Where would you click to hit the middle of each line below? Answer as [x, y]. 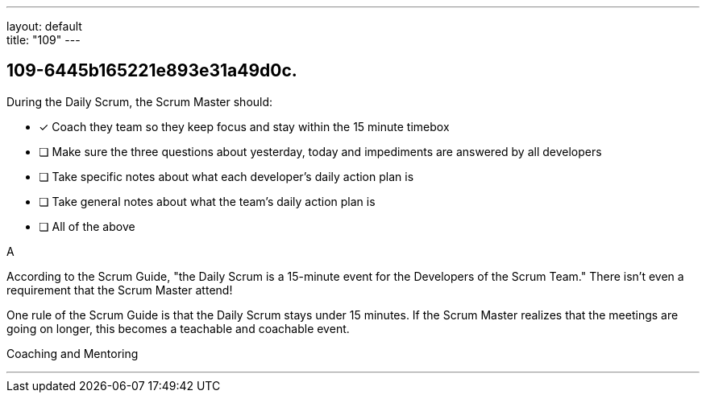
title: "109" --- [44, 40]
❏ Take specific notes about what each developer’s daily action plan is [226, 176]
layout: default [44, 26]
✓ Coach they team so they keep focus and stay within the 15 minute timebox [244, 126]
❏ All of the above [87, 226]
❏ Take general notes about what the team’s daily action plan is [207, 201]
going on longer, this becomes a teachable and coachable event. [178, 328]
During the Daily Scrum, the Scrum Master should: [140, 101]
